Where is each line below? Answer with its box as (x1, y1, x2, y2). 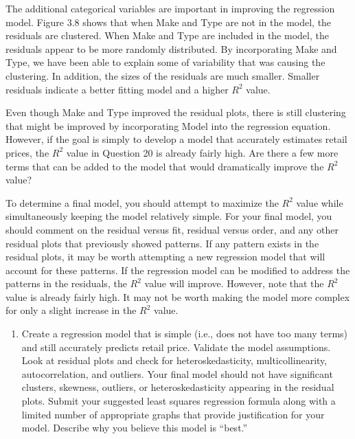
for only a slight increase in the (5, 303, 137, 317)
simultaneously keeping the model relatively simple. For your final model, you (5, 209, 332, 223)
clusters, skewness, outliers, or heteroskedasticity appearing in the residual (21, 380, 334, 394)
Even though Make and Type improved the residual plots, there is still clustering (5, 105, 346, 120)
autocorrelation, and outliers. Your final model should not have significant (21, 366, 333, 381)
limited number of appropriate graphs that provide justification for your (21, 407, 325, 421)
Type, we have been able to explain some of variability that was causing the (5, 55, 325, 69)
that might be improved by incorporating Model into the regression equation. (5, 118, 331, 133)
